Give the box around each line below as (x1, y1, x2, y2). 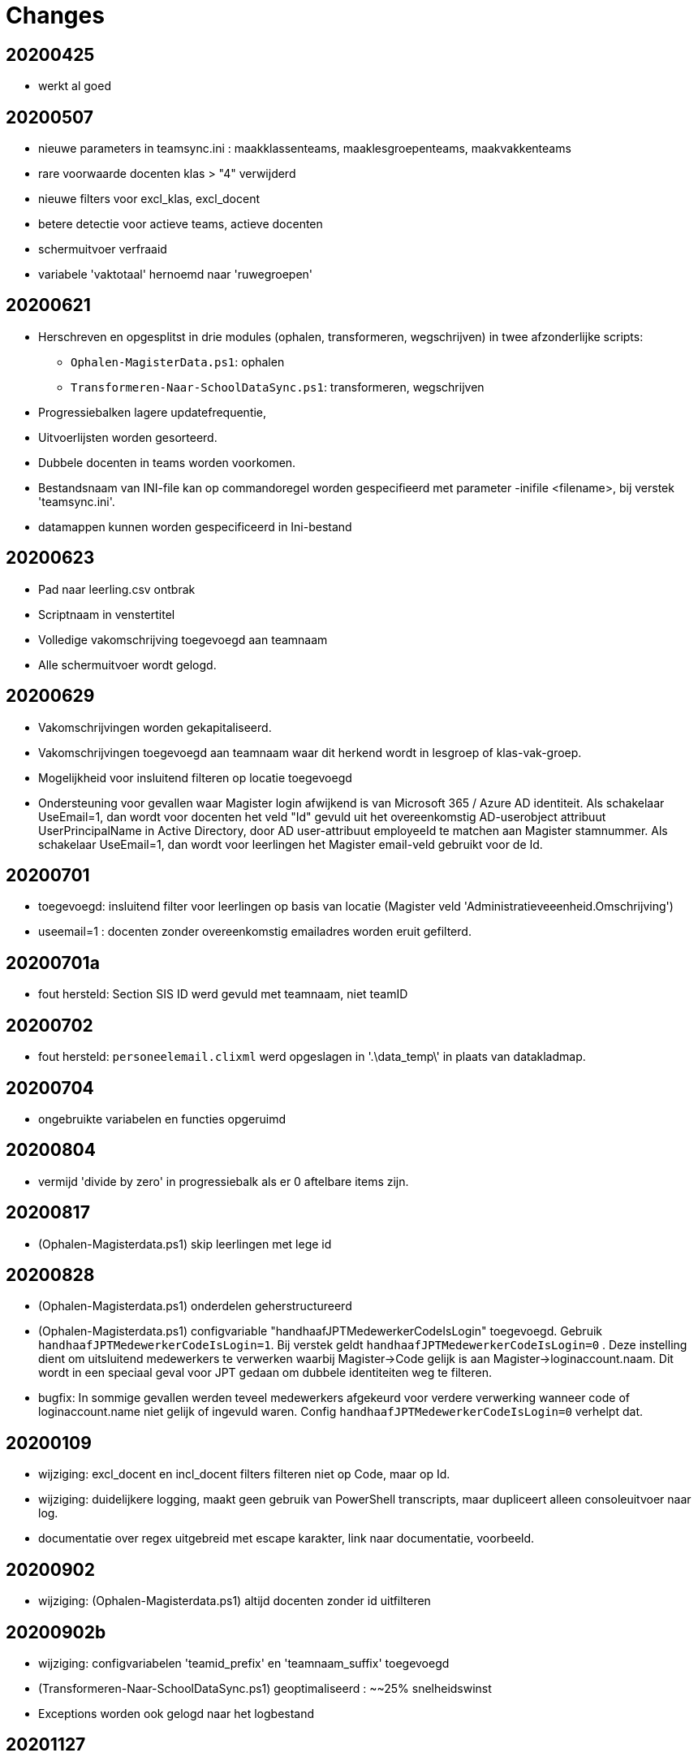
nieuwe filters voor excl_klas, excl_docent (38, 192, 261, 206)
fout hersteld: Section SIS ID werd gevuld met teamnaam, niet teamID (38, 987, 408, 1002)
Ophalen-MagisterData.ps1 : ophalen (71, 354, 285, 369)
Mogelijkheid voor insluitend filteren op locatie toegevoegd (38, 770, 352, 785)
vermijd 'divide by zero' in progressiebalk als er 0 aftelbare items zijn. (38, 1174, 409, 1188)
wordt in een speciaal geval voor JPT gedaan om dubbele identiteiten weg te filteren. (38, 1365, 492, 1380)
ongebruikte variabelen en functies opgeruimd (38, 1111, 287, 1126)
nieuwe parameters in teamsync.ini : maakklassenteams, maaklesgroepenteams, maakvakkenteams (38, 141, 571, 156)
